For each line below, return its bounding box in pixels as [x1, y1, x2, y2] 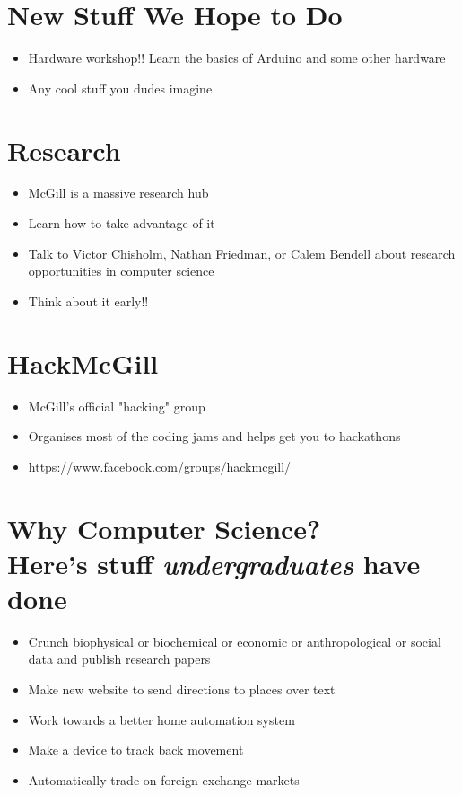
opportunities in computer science [28, 261, 214, 280]
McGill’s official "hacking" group [28, 396, 205, 415]
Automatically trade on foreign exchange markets [28, 770, 300, 789]
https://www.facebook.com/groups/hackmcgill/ [28, 456, 292, 475]
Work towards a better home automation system [28, 710, 295, 729]
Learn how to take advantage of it [28, 214, 215, 233]
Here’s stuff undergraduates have [7, 544, 421, 582]
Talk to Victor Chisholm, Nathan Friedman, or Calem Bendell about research [28, 243, 456, 262]
